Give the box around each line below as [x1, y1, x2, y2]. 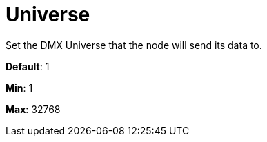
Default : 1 [6, 60, 50, 72]
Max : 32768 [6, 103, 61, 115]
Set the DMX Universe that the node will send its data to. [6, 39, 262, 51]
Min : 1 [6, 81, 33, 94]
